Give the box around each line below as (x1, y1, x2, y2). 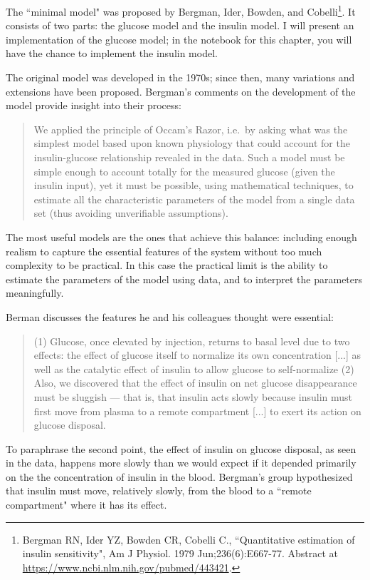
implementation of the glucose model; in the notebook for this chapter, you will (6, 31, 352, 46)
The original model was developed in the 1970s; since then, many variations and (6, 70, 355, 85)
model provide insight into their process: (6, 98, 181, 113)
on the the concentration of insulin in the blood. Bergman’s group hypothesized (6, 469, 353, 484)
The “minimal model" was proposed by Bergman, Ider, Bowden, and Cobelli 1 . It (6, 2, 356, 19)
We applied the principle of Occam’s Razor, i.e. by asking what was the (33, 121, 348, 136)
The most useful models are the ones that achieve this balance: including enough (6, 229, 357, 244)
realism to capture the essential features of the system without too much (6, 243, 322, 258)
